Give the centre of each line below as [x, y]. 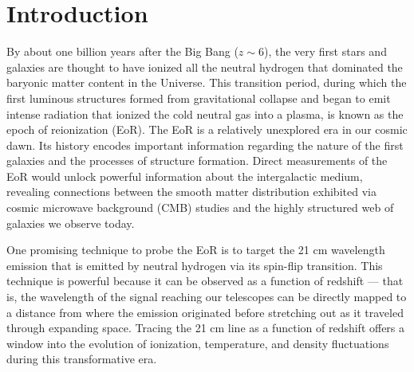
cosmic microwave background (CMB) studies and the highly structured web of [200, 208]
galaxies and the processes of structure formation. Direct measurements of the [197, 161]
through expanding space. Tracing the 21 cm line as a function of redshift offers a [206, 328]
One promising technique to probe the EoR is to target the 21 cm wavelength [196, 250]
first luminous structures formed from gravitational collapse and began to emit [199, 98]
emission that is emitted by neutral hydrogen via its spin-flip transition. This [195, 265]
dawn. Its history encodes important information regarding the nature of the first [205, 145]
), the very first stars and [325, 51]
